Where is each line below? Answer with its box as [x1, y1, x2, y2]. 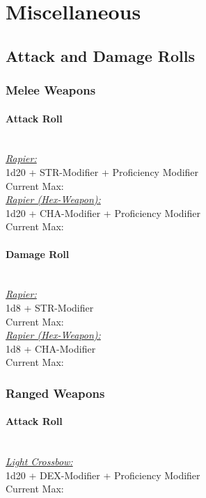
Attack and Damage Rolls [6, 45, 195, 66]
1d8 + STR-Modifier [6, 300, 94, 314]
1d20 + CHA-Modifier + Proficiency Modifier [6, 205, 200, 220]
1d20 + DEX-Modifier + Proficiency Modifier [6, 467, 200, 482]
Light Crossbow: [6, 454, 73, 469]
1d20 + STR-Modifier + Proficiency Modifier [6, 164, 199, 179]
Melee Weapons [6, 81, 96, 99]
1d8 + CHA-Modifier [6, 341, 96, 355]
